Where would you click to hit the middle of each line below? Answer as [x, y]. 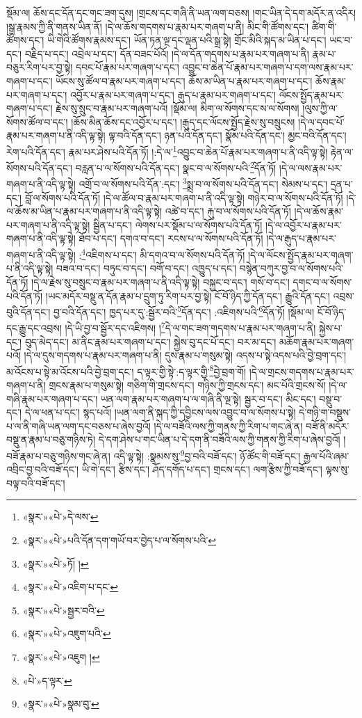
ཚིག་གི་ [324, 26]
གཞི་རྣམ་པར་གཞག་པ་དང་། [52, 398]
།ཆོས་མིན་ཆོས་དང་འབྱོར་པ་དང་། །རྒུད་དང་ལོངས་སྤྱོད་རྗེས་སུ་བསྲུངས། [183, 121]
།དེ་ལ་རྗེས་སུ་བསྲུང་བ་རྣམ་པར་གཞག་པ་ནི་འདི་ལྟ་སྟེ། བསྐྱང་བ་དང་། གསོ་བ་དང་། [161, 281]
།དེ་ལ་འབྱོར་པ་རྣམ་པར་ [304, 224]
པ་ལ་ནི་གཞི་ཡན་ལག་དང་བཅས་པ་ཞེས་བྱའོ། [79, 425]
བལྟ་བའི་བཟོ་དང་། [36, 482]
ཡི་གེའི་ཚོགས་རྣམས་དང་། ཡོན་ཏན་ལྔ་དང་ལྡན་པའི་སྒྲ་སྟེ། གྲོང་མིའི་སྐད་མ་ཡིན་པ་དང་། [187, 40]
